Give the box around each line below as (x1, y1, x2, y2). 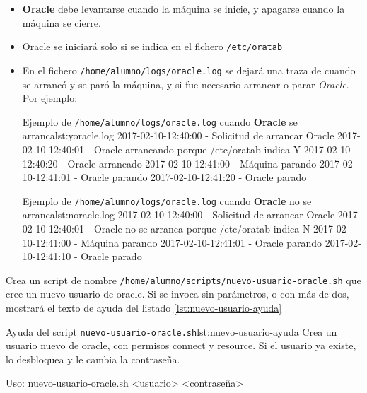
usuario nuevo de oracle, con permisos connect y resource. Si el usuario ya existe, (6, 338, 356, 353)
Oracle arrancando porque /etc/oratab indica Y (93, 141, 301, 156)
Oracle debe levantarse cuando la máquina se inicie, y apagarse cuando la (22, 1, 345, 16)
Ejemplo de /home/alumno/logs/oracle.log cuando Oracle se (22, 114, 298, 129)
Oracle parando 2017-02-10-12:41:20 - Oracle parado (81, 170, 307, 184)
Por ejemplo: (22, 90, 78, 105)
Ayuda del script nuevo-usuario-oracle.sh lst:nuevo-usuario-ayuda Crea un (6, 324, 337, 339)
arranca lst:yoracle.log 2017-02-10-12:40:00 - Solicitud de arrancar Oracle (22, 128, 334, 143)
